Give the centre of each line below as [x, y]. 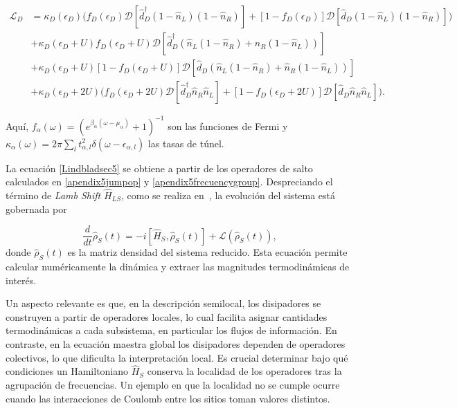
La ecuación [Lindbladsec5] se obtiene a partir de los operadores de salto [159, 168]
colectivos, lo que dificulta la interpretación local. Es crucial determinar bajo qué [177, 357]
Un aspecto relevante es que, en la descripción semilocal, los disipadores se [163, 303]
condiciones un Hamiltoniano [67, 371]
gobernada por [36, 208]
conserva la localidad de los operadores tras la [244, 371]
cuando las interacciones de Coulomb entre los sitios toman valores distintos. [168, 398]
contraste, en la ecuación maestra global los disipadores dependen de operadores [176, 344]
